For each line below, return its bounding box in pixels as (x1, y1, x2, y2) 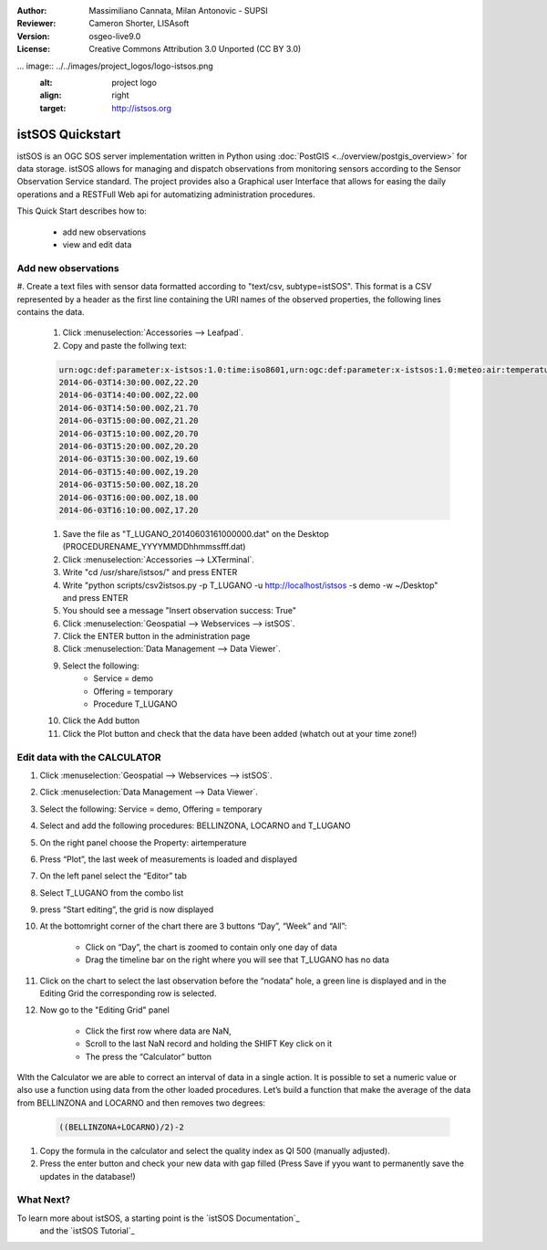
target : (39, 102, 67, 113)
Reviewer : (16, 18, 57, 29)
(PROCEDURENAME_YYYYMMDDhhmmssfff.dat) (62, 541, 246, 552)
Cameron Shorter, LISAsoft (88, 18, 190, 29)
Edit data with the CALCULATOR (16, 751, 161, 763)
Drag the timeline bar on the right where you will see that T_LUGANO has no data (85, 954, 389, 965)
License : (16, 44, 50, 55)
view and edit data (62, 238, 132, 250)
